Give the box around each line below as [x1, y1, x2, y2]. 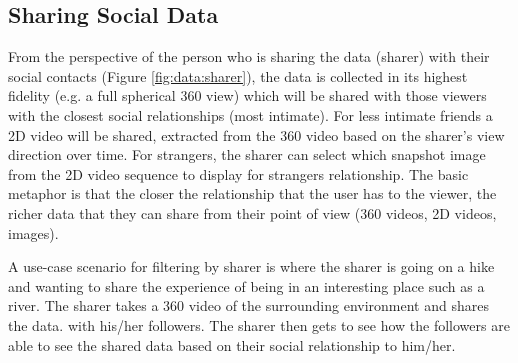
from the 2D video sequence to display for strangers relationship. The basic [8, 163, 469, 184]
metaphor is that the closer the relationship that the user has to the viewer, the [8, 183, 497, 204]
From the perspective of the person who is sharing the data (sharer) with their [8, 46, 490, 67]
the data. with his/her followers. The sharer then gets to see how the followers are [8, 314, 510, 335]
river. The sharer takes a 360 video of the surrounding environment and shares [8, 295, 489, 316]
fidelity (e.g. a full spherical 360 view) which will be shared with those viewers [8, 85, 487, 106]
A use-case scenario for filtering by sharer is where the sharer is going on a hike [8, 256, 495, 277]
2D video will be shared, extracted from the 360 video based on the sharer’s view [8, 124, 505, 145]
